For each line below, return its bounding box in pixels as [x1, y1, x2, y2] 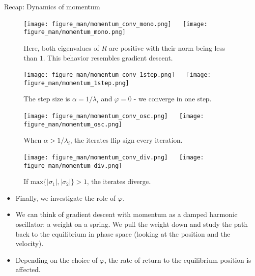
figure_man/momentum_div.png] [24, 162, 122, 169]
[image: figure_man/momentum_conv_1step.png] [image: [24, 71, 211, 79]
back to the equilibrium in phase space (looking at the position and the [15, 228, 230, 239]
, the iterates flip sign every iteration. [70, 135, 183, 145]
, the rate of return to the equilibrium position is [104, 254, 251, 265]
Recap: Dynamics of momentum [4, 1, 100, 11]
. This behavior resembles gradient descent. [43, 52, 173, 62]
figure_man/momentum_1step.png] [24, 79, 129, 87]
